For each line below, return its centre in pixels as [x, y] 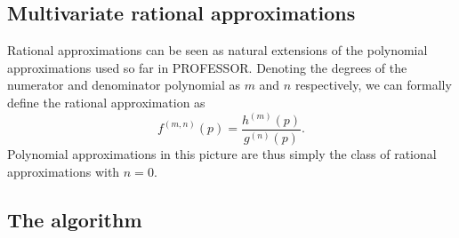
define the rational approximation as [106, 102]
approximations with [64, 172]
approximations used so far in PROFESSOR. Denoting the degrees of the [207, 67]
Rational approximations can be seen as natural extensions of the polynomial [217, 50]
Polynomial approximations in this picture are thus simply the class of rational [222, 154]
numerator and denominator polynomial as [124, 85]
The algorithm [75, 219]
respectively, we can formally [373, 85]
